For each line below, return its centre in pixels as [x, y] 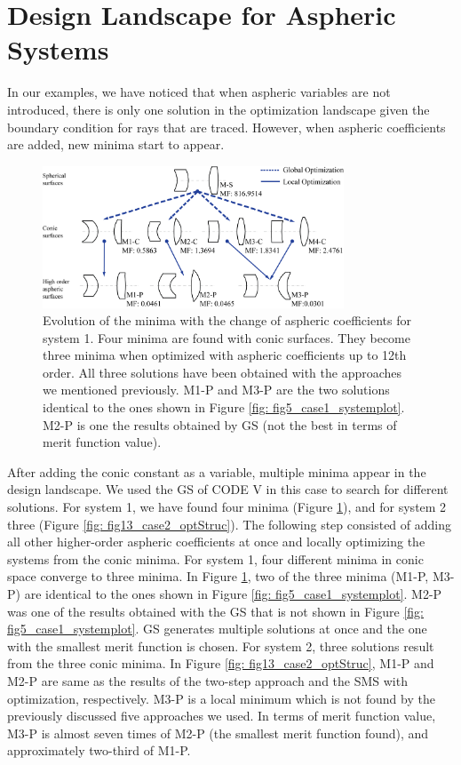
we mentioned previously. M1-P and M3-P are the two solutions [216, 390]
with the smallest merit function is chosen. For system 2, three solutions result [221, 645]
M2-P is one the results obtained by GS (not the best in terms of [220, 424]
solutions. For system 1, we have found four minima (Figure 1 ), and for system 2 [227, 507]
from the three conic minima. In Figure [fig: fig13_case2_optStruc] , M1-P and [221, 663]
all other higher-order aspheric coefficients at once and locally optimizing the [216, 542]
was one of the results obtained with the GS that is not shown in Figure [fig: [215, 611]
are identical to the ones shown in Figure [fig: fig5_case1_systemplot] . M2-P [233, 594]
